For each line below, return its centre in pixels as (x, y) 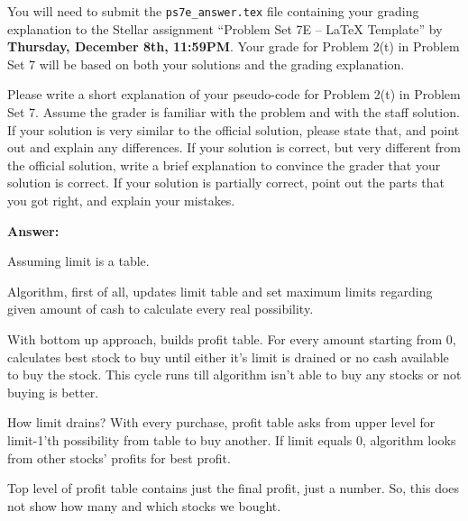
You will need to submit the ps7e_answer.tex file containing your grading (213, 11)
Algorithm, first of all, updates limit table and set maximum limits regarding (220, 291)
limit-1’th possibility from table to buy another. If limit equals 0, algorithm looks (232, 439)
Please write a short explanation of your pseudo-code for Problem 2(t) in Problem (234, 94)
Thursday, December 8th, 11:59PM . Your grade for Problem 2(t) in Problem (234, 46)
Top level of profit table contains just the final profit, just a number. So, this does (234, 488)
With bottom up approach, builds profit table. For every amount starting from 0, (232, 338)
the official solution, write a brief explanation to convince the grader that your (224, 165)
